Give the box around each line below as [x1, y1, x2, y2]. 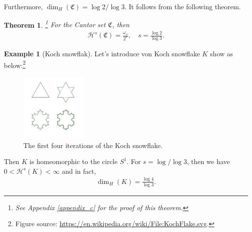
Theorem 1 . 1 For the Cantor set [4, 18, 106, 30]
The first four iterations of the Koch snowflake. [23, 140, 163, 150]
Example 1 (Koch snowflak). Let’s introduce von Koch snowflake [4, 49, 200, 59]
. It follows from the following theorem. [125, 1, 241, 11]
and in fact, [62, 166, 96, 176]
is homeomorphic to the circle [30, 156, 118, 166]
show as [210, 49, 233, 59]
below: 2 [4, 58, 26, 70]
